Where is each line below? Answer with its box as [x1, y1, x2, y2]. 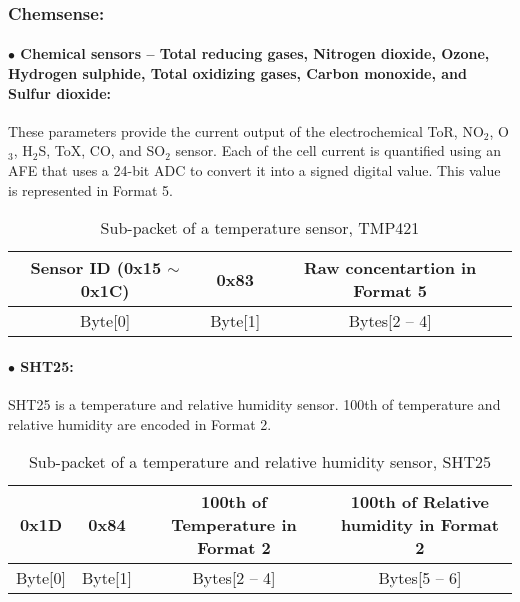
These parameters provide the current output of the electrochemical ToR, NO [8, 120, 484, 141]
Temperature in [171, 513, 297, 537]
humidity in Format [341, 513, 499, 537]
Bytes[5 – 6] [378, 566, 462, 590]
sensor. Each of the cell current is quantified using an [175, 140, 501, 161]
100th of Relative [350, 490, 490, 514]
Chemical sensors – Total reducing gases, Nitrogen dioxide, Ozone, [20, 43, 490, 64]
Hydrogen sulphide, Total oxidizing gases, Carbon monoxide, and [8, 63, 468, 84]
